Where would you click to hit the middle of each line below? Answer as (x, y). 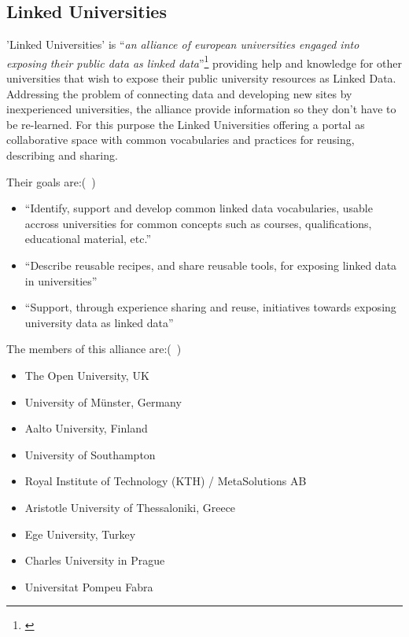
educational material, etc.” (88, 239)
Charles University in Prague (95, 560)
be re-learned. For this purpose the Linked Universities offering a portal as (186, 124)
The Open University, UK (87, 375)
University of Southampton (90, 454)
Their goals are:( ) (51, 181)
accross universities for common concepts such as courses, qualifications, (198, 223)
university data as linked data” (99, 322)
